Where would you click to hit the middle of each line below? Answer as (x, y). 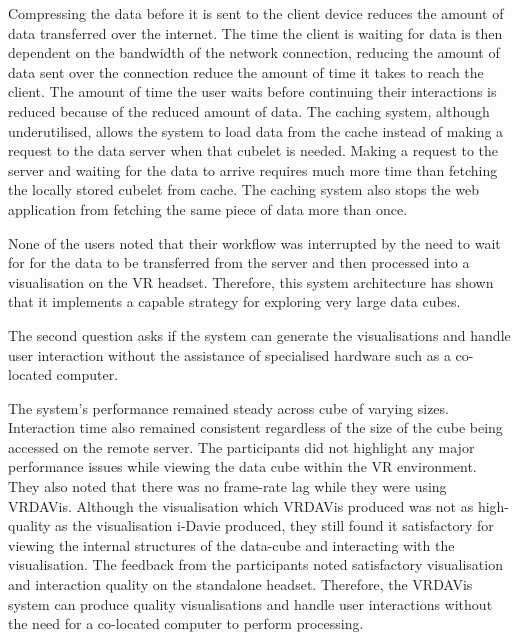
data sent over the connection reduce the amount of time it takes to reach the (246, 71)
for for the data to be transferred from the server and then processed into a (239, 262)
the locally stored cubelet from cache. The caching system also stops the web (244, 189)
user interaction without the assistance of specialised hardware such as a (229, 354)
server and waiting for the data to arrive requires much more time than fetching (253, 169)
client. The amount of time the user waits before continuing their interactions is (252, 91)
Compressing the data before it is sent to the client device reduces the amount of (256, 13)
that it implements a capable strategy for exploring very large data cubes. (234, 301)
